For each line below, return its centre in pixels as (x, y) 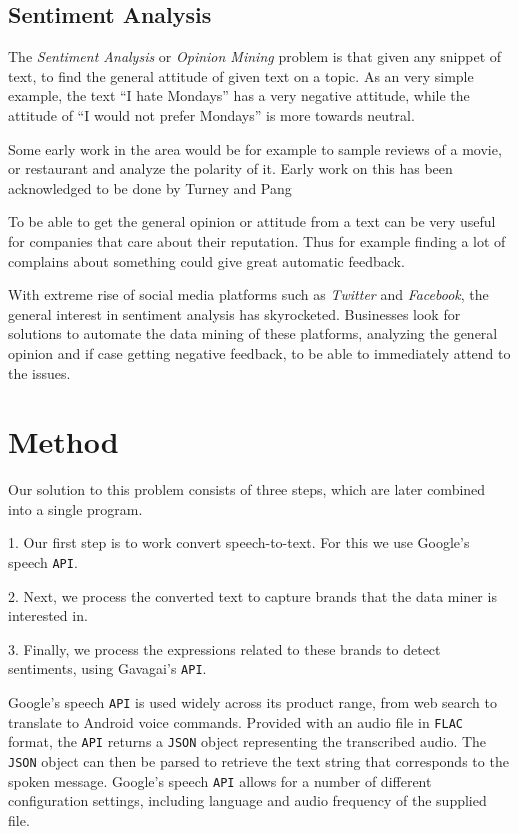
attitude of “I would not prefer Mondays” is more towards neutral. (211, 114)
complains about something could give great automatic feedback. (206, 260)
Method (63, 441)
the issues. (39, 372)
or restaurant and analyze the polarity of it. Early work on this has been (230, 168)
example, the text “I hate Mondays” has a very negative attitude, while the (239, 95)
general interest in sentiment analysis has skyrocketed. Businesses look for (234, 313)
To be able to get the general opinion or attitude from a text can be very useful (252, 221)
